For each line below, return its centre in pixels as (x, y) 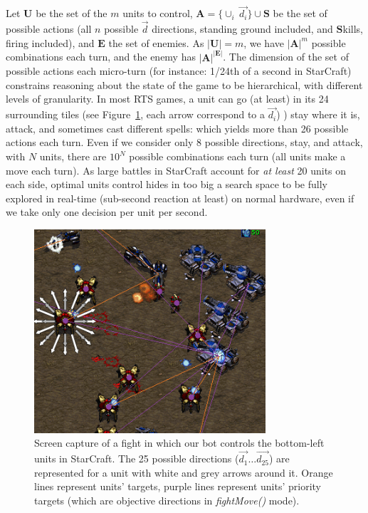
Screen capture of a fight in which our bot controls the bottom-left (179, 443)
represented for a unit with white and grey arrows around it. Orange (184, 472)
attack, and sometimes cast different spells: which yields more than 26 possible (177, 128)
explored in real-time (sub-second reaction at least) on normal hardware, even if (180, 198)
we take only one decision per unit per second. (107, 212)
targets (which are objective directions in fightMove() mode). (167, 500)
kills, (353, 29)
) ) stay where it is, (318, 114)
